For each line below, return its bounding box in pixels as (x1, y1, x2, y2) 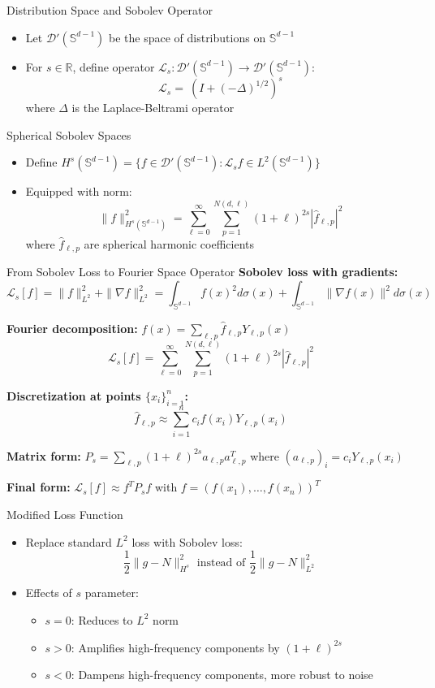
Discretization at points (6, 387, 141, 404)
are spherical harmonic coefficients (84, 236, 255, 252)
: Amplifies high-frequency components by (71, 638, 280, 656)
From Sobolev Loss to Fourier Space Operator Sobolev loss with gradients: (6, 263, 398, 280)
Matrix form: (6, 447, 81, 464)
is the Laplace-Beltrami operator (71, 99, 235, 116)
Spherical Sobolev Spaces (6, 126, 131, 143)
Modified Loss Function (6, 506, 123, 523)
